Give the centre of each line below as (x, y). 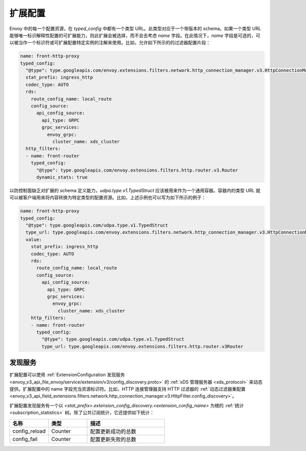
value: (34, 239)
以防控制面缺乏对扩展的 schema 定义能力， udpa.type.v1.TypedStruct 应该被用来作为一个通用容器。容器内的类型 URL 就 (135, 190)
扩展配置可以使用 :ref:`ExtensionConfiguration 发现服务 (67, 375)
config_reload (29, 431)
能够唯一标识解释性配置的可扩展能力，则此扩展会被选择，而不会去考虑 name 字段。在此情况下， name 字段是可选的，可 (135, 35)
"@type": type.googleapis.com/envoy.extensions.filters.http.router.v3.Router (137, 170)
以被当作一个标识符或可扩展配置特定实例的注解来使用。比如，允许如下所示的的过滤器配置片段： (110, 43)
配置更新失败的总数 (113, 439)
